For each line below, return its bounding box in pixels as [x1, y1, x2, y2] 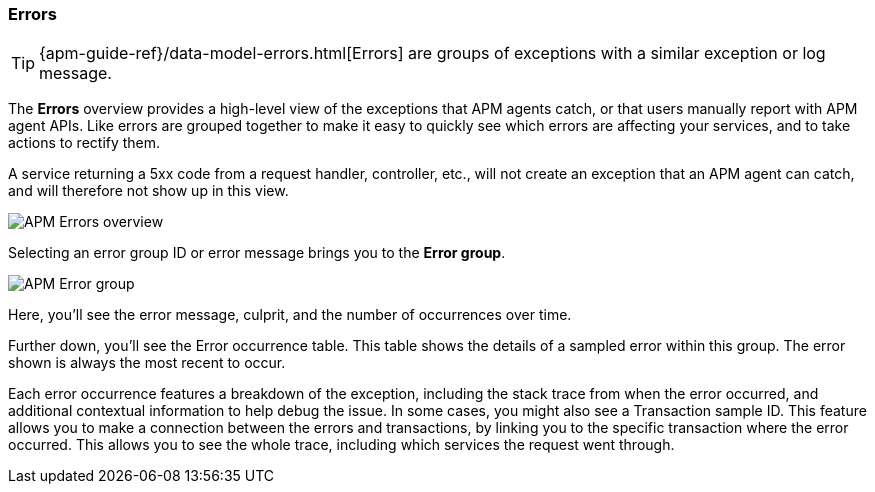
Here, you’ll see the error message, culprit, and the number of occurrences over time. [8, 306, 572, 324]
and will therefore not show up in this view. [8, 182, 289, 200]
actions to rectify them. [8, 134, 161, 152]
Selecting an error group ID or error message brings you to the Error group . [8, 244, 506, 262]
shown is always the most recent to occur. [8, 354, 286, 372]
